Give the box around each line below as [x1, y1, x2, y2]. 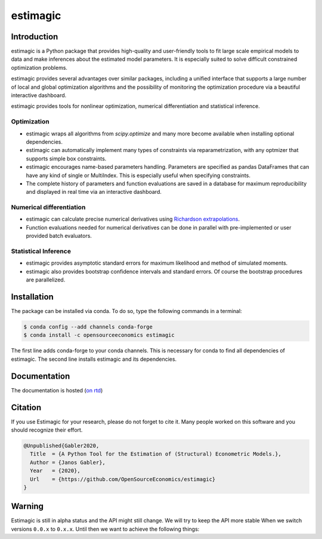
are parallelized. [26, 276, 66, 283]
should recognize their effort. [11, 426, 83, 433]
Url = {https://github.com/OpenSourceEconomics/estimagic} [30, 476, 216, 482]
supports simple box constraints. [26, 155, 107, 162]
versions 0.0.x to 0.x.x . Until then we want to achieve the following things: [11, 525, 200, 532]
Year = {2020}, [30, 467, 80, 474]
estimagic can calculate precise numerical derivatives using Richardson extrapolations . [26, 215, 240, 223]
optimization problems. [11, 64, 68, 71]
